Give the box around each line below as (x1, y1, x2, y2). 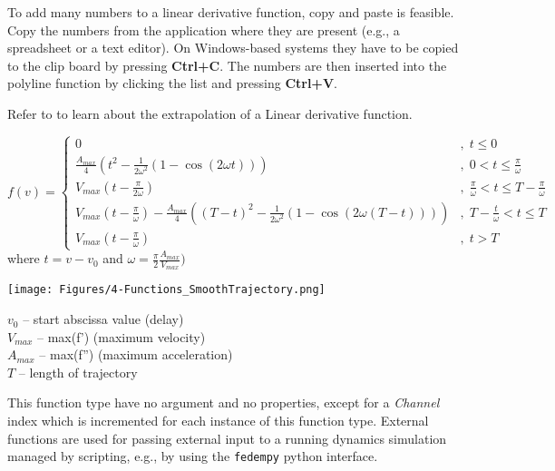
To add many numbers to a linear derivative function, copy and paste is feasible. (7, 3, 454, 21)
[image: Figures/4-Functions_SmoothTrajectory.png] (7, 283, 326, 297)
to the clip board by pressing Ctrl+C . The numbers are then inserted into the (7, 55, 447, 74)
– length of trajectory (18, 362, 138, 381)
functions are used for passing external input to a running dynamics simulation (7, 428, 447, 447)
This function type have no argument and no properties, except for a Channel (7, 393, 440, 412)
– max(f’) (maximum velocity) (37, 327, 206, 346)
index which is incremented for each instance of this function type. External (7, 411, 429, 430)
